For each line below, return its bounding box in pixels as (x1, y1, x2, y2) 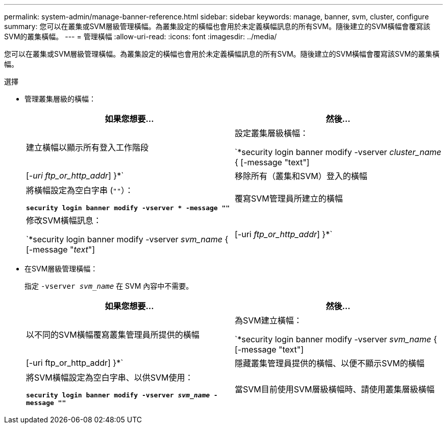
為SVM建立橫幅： (235, 315, 302, 325)
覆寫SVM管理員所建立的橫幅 (235, 193, 343, 204)
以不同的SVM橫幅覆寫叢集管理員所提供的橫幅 (26, 330, 200, 340)
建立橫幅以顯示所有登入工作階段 (26, 142, 149, 153)
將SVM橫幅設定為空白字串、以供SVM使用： (26, 372, 193, 383)
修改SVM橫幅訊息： (26, 215, 102, 225)
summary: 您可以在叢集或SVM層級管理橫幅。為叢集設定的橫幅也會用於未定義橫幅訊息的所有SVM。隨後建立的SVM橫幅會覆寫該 (4, 22, 431, 31)
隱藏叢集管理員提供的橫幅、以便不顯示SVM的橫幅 (235, 358, 425, 368)
